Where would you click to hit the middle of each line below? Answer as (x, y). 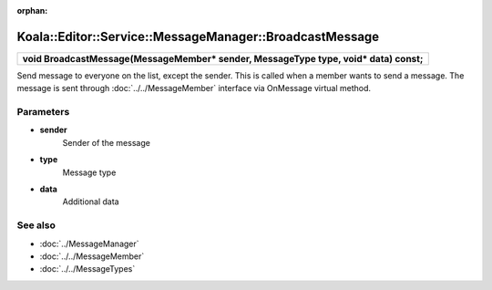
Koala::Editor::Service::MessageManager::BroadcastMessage (198, 36)
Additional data (91, 202)
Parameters (43, 112)
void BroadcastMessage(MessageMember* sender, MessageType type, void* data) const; (223, 58)
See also (36, 225)
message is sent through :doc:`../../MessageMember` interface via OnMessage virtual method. (194, 88)
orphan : (32, 10)
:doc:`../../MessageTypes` (87, 269)
